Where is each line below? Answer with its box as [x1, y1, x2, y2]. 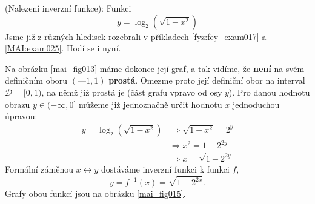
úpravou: [5, 110, 38, 122]
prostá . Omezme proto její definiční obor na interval [108, 74, 305, 87]
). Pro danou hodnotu [228, 85, 310, 98]
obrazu [5, 97, 30, 110]
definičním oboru [5, 74, 68, 87]
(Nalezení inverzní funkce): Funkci [5, 2, 131, 14]
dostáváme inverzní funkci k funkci [101, 162, 230, 175]
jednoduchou [232, 97, 280, 110]
